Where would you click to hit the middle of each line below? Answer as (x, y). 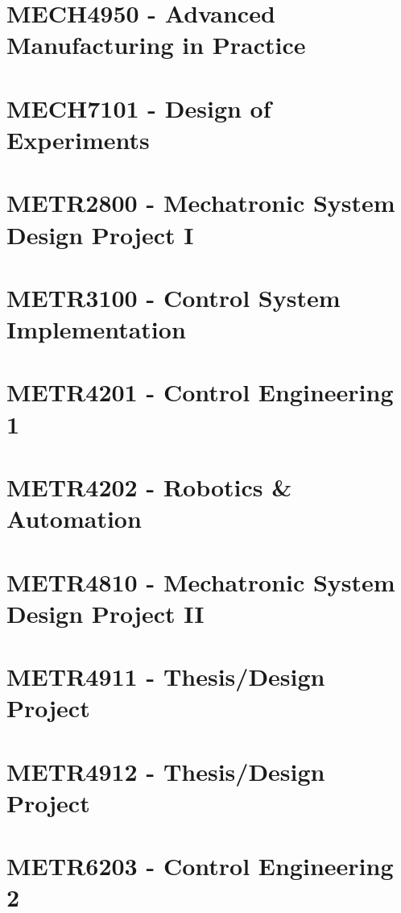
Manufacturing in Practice (156, 45)
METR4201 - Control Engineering (200, 392)
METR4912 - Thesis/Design (166, 771)
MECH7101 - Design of (139, 108)
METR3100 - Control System (174, 297)
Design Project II (105, 613)
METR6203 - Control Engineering (200, 866)
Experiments (78, 139)
